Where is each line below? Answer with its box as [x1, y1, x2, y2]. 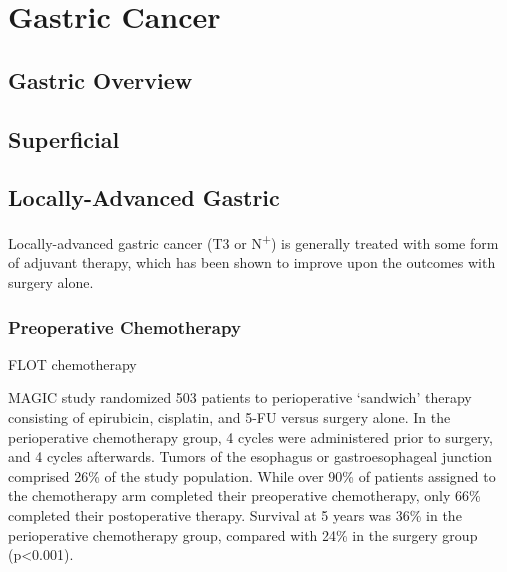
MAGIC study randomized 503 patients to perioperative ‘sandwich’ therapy [8, 387, 472, 408]
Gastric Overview [8, 64, 193, 95]
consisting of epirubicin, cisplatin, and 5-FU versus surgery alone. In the [8, 406, 451, 427]
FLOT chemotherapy [8, 353, 137, 374]
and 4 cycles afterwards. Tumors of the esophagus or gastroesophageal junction [8, 446, 493, 467]
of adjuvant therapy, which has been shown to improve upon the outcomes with [8, 252, 496, 273]
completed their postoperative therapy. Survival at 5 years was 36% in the [8, 504, 462, 525]
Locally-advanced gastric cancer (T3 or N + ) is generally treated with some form [8, 230, 499, 253]
